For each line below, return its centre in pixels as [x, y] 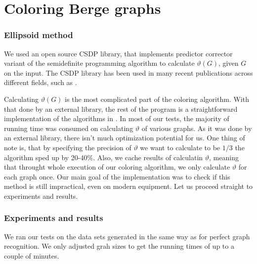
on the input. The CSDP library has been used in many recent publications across [128, 72]
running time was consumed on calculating [69, 128]
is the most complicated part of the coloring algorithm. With [157, 99]
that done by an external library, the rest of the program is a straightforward [121, 109]
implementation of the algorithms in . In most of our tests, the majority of [117, 118]
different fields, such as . [41, 82]
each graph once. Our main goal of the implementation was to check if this [117, 176]
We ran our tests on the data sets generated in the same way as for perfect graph [127, 236]
